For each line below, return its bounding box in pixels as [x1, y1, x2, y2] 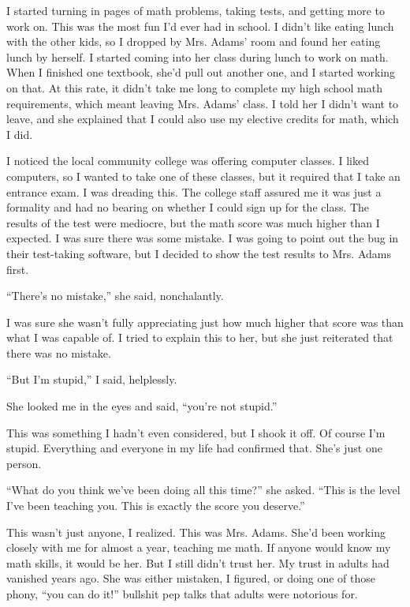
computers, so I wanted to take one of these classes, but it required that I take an [6, 167, 401, 184]
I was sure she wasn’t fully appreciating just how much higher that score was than [6, 313, 404, 330]
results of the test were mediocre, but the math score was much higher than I [6, 214, 380, 230]
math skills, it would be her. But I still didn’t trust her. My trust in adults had [6, 554, 389, 571]
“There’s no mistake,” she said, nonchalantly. [6, 287, 224, 304]
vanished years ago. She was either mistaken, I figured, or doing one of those [6, 570, 375, 586]
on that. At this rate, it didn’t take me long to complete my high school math [6, 79, 382, 96]
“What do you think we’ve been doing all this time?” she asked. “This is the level [6, 481, 401, 498]
